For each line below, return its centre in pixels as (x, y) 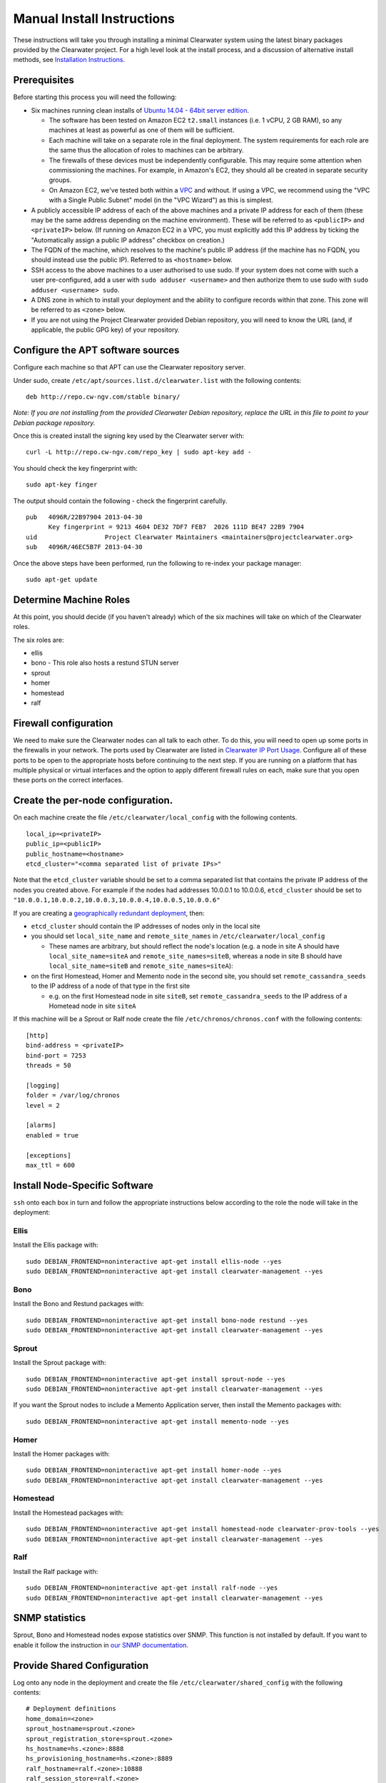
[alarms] (41, 1125)
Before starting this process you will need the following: (95, 97)
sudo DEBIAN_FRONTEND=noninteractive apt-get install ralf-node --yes (152, 1588)
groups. (60, 180)
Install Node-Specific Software (83, 1185)
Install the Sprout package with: (60, 1363)
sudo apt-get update (62, 579)
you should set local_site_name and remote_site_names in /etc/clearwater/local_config (178, 936)
